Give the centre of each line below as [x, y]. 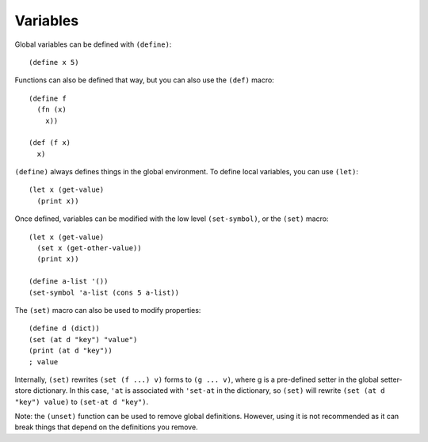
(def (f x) [50, 143]
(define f [48, 98]
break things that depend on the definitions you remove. [106, 427]
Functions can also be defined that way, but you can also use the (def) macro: [145, 80]
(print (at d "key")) [71, 351]
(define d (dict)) [65, 328]
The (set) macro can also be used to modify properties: [108, 310]
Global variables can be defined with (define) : [93, 44]
